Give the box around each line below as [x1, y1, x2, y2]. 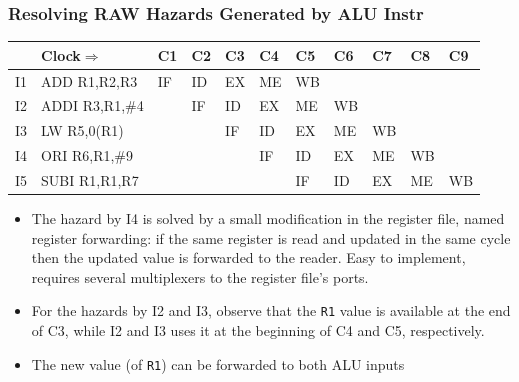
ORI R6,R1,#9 [41, 145, 134, 166]
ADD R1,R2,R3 [41, 70, 138, 91]
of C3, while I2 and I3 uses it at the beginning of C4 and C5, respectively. [31, 320, 485, 341]
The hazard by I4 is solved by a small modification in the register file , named [31, 208, 505, 229]
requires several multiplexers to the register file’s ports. [31, 266, 369, 287]
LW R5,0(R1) [41, 120, 124, 141]
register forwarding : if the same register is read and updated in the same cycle [31, 227, 511, 248]
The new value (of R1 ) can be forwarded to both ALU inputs [31, 353, 405, 374]
